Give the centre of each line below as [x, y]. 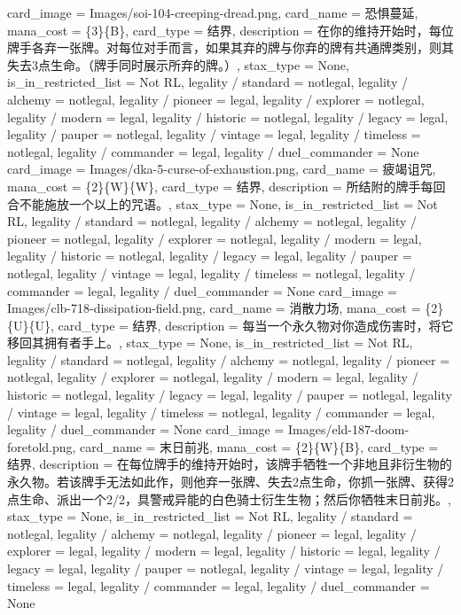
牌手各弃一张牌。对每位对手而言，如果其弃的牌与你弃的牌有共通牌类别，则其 [230, 47]
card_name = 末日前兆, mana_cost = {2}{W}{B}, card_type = [259, 446]
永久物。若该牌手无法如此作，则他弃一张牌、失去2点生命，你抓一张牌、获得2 [230, 482]
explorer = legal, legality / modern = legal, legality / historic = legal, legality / [224, 551]
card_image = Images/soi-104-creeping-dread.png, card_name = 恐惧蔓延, [213, 12]
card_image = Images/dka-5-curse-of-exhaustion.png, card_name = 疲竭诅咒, [222, 169]
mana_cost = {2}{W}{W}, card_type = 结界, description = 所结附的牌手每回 [227, 186]
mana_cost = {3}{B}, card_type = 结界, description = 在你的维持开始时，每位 [230, 30]
